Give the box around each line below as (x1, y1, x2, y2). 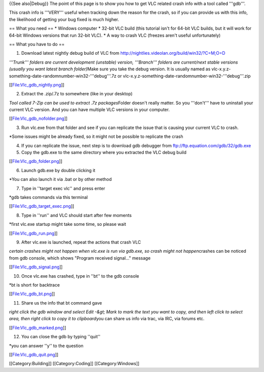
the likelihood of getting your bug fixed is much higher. (9, 16, 119, 22)
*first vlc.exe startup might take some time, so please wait (9, 221, 127, 227)
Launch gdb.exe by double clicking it (21, 167, 95, 173)
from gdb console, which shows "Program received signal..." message (9, 255, 151, 261)
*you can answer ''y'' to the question (9, 343, 84, 349)
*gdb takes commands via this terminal (9, 194, 88, 200)
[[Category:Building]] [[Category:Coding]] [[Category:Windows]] (9, 361, 139, 367)
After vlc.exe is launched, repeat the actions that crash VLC (21, 239, 141, 245)
